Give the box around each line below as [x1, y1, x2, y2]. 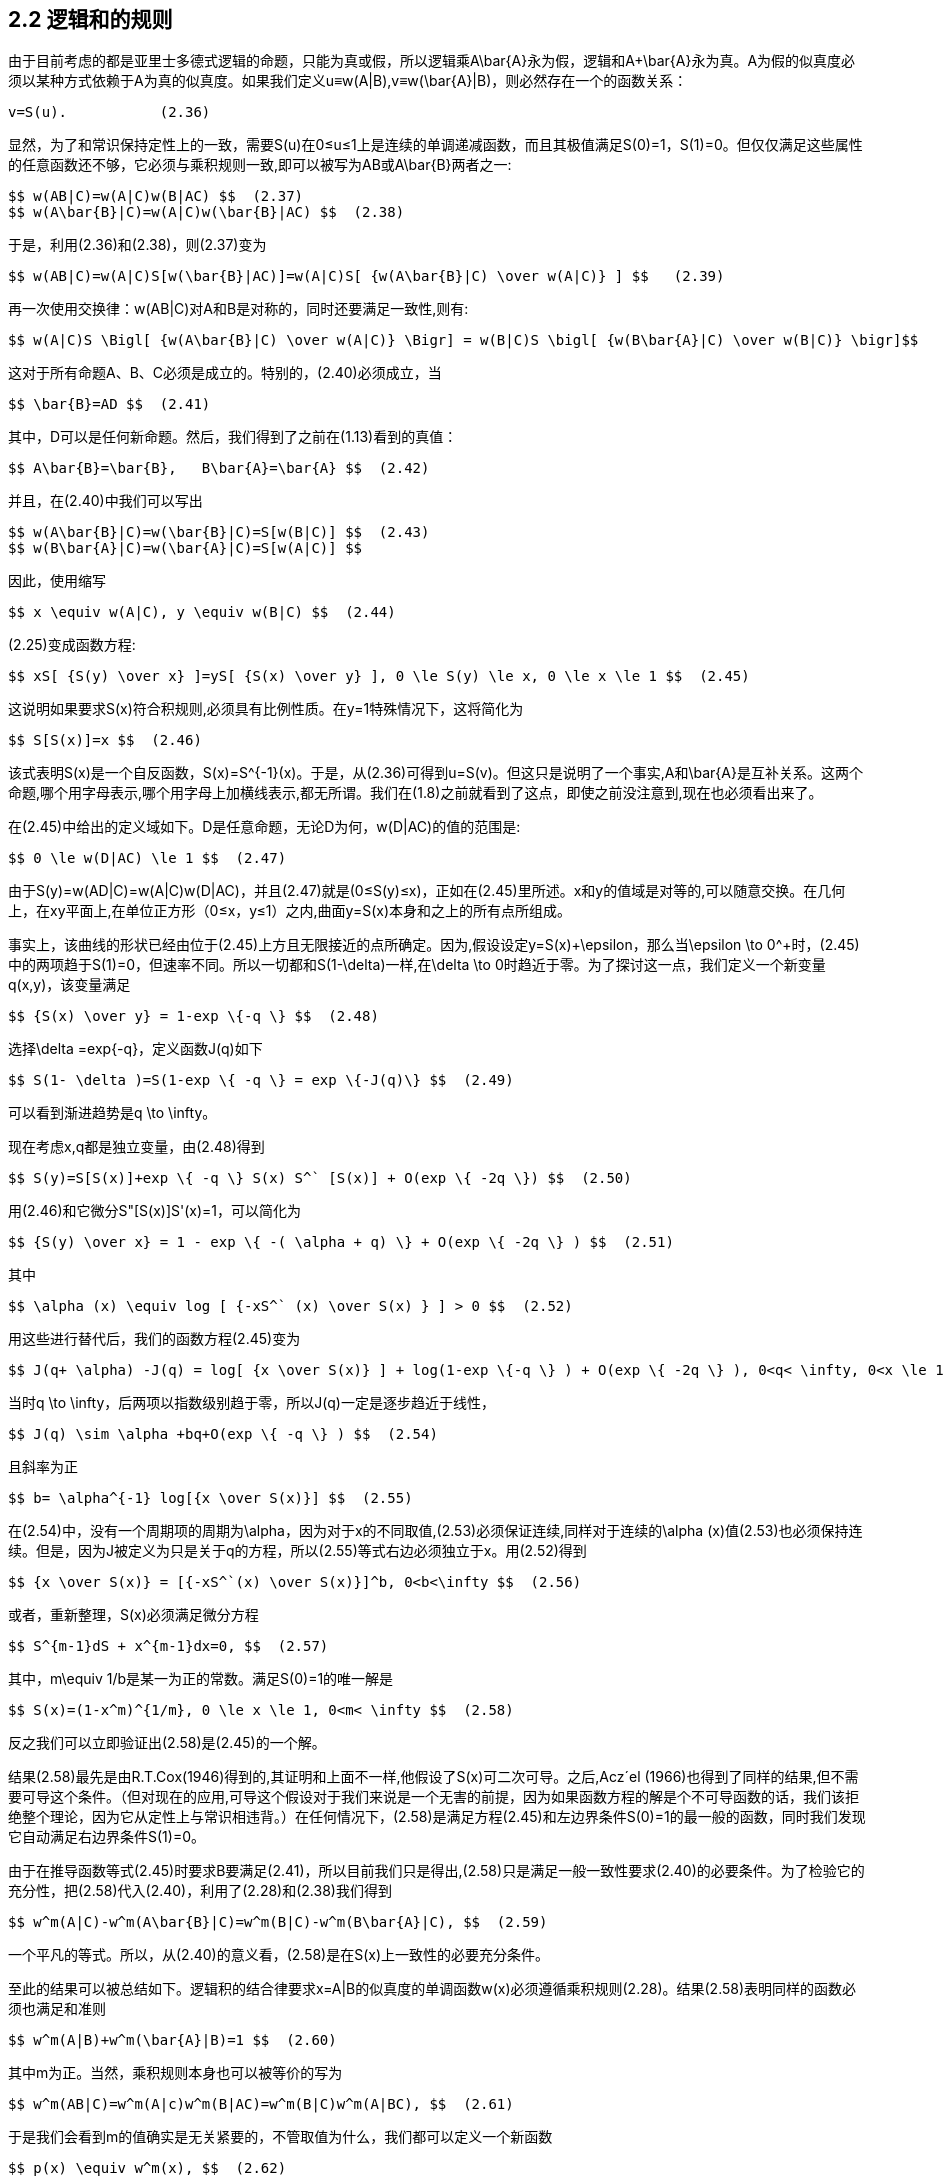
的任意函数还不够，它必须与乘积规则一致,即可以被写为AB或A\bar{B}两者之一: [8, 156, 512, 174]
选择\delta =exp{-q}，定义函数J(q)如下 [8, 1040, 263, 1058]
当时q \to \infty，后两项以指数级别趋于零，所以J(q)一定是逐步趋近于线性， [8, 1394, 495, 1412]
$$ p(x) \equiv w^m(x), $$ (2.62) [8, 2160, 287, 2177]
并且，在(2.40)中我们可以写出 [8, 492, 203, 510]
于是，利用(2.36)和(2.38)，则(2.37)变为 [8, 236, 267, 254]
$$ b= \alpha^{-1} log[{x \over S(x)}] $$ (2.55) [8, 1490, 413, 1507]
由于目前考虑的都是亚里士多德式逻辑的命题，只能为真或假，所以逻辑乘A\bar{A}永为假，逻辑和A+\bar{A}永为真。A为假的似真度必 [8, 52, 856, 70]
